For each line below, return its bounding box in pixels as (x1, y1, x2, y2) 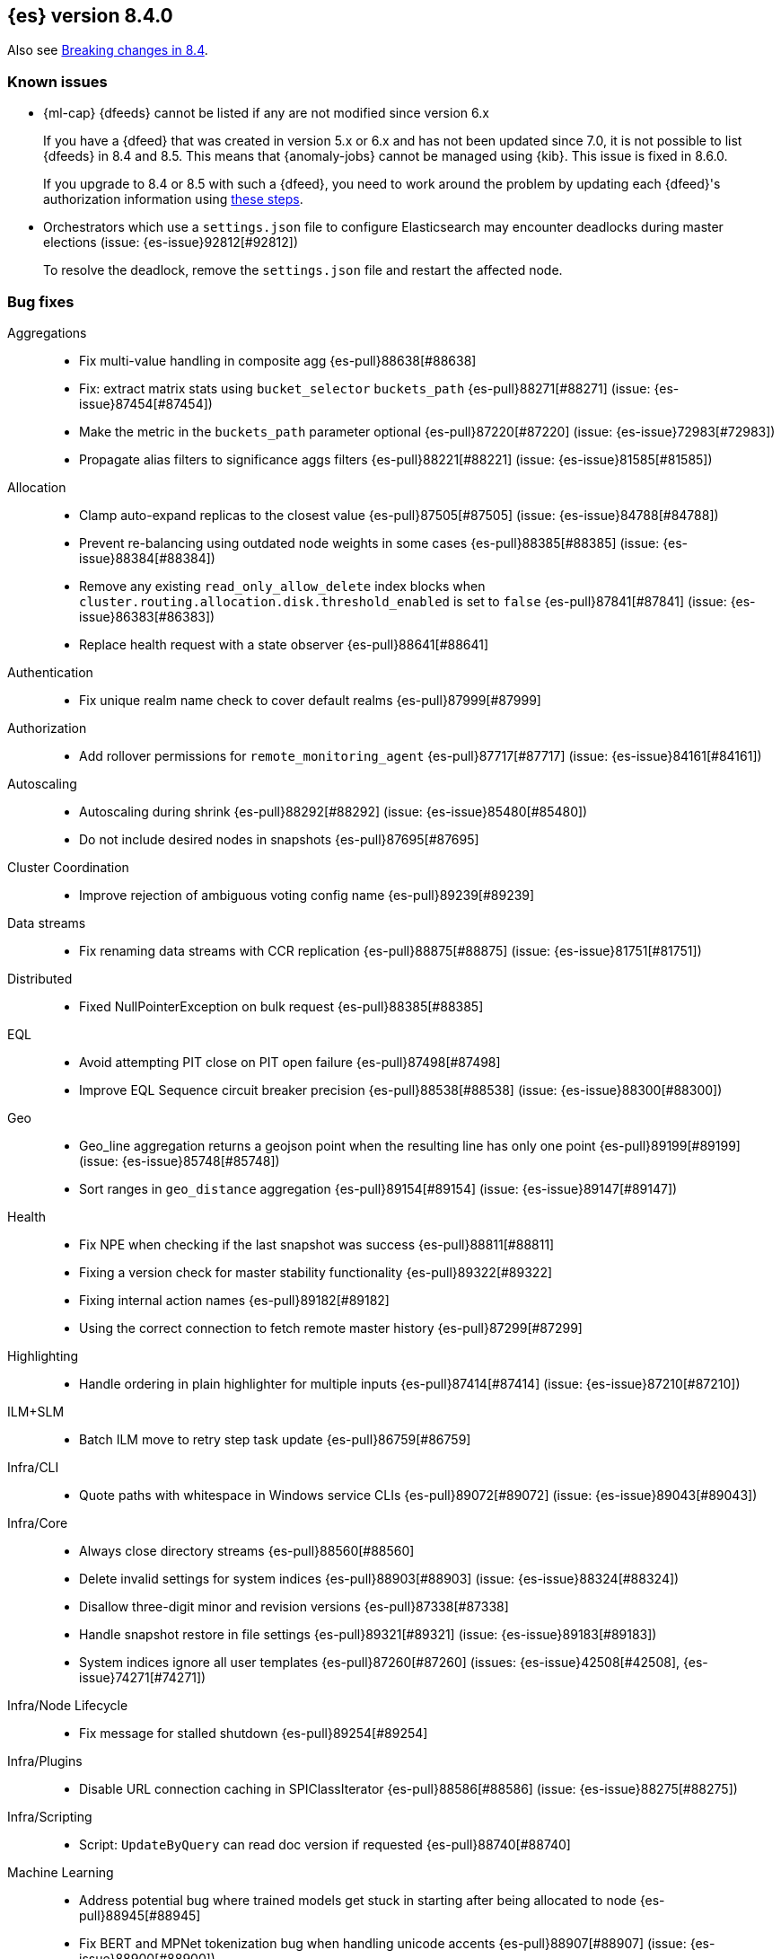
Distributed (7, 970, 73, 986)
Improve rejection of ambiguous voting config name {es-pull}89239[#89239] (79, 887, 535, 903)
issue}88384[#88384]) (79, 550, 215, 566)
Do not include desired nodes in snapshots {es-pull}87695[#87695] (79, 831, 479, 847)
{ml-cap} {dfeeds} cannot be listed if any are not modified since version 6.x (43, 105, 489, 121)
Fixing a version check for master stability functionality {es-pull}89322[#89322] (79, 1264, 553, 1280)
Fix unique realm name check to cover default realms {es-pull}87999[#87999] (79, 692, 541, 708)
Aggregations (7, 324, 87, 340)
